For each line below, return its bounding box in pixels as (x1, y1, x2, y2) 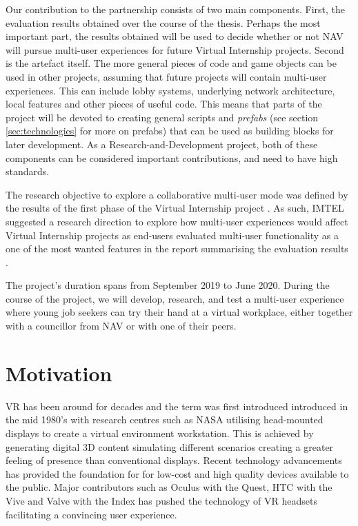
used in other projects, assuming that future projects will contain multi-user (6, 69, 327, 83)
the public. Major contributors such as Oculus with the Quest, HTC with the (6, 480, 332, 494)
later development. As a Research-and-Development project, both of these (6, 136, 318, 151)
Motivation (6, 358, 112, 387)
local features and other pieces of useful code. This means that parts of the (6, 97, 322, 111)
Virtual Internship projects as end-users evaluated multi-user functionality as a (6, 227, 339, 242)
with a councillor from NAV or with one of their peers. (6, 318, 237, 333)
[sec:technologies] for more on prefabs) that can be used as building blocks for (6, 123, 334, 138)
